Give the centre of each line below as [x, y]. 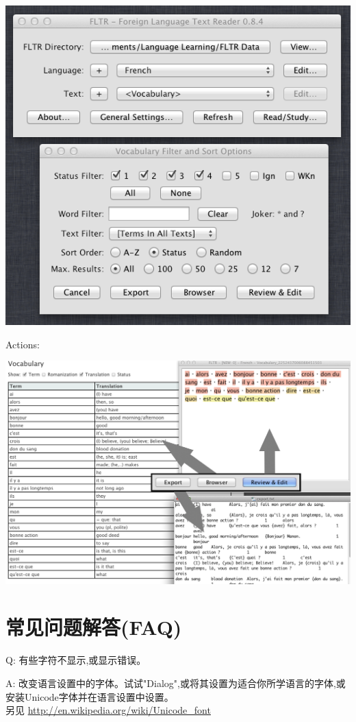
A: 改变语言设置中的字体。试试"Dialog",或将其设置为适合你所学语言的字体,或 [176, 683]
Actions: [23, 344]
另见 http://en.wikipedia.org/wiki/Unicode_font [108, 710]
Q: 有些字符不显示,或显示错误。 [76, 660]
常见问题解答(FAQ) [94, 627]
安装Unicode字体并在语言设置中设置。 [90, 696]
